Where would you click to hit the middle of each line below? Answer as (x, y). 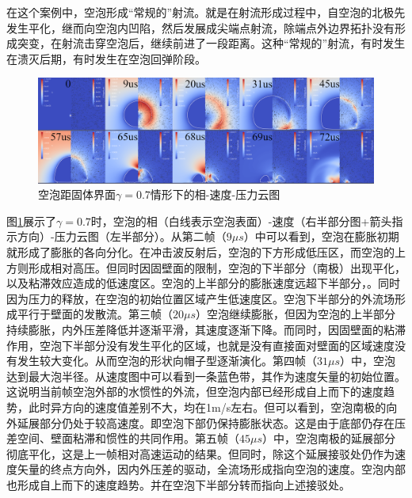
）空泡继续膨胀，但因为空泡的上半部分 (296, 314)
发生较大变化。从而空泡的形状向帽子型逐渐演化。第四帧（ (167, 361)
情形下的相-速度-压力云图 (215, 194)
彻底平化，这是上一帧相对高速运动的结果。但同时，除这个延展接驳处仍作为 (200, 453)
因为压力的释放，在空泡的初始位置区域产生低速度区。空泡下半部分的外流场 (200, 298)
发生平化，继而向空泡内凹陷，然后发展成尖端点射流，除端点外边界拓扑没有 (200, 27)
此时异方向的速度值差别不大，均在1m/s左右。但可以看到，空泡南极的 (207, 407)
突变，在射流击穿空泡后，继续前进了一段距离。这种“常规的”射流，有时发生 (211, 43)
